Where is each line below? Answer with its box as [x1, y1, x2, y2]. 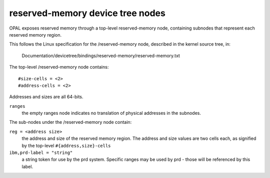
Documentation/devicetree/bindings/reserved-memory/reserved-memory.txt [21, 53, 180, 59]
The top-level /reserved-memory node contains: [9, 64, 109, 70]
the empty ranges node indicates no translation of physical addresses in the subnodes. [21, 110, 201, 116]
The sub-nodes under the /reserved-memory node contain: [9, 119, 132, 125]
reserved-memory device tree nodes [9, 8, 166, 19]
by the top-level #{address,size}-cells [21, 142, 111, 148]
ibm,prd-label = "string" [9, 150, 73, 155]
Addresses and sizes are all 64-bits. [9, 94, 83, 100]
